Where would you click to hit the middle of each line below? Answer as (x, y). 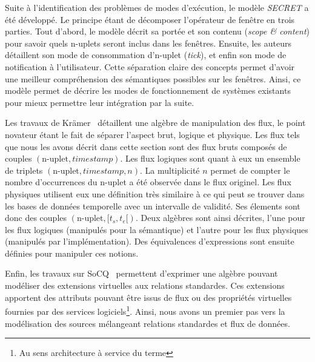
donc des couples (36, 218)
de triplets (24, 170)
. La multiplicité (170, 170)
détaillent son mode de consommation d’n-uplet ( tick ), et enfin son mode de (146, 55)
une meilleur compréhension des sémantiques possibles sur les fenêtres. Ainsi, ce (153, 78)
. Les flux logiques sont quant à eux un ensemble (210, 158)
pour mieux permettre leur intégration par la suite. (100, 102)
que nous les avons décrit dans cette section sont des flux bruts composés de (146, 146)
